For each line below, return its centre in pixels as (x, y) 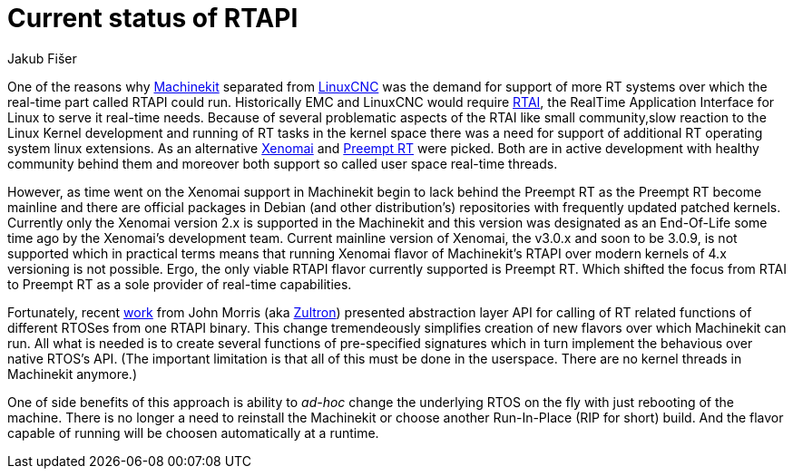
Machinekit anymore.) (72, 374)
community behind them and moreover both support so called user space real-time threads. (283, 163)
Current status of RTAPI (153, 18)
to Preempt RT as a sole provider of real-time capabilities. (180, 284)
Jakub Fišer (42, 58)
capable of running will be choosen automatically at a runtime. (193, 432)
